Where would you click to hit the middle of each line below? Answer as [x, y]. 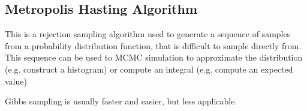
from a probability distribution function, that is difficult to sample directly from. [153, 45]
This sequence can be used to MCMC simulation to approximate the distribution [154, 57]
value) [16, 81]
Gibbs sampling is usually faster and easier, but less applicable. [121, 101]
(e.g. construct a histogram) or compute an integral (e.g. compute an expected [149, 69]
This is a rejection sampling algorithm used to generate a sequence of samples [148, 34]
